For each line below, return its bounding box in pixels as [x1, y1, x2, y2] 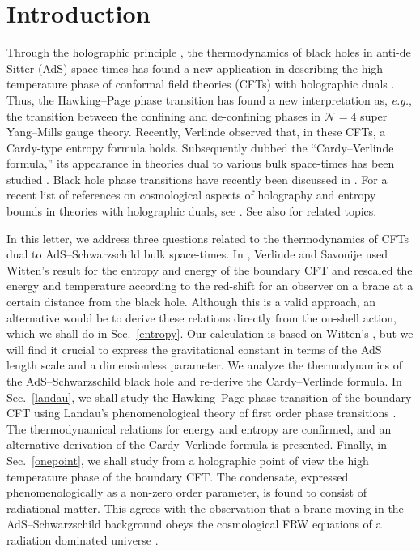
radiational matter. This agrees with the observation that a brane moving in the [6, 499, 404, 516]
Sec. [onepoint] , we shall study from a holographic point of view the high [6, 451, 369, 468]
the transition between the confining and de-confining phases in [6, 107, 321, 124]
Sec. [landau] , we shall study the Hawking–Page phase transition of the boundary [6, 388, 412, 405]
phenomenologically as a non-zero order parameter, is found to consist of [6, 484, 367, 501]
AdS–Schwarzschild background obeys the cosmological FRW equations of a [6, 515, 382, 532]
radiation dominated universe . [6, 531, 159, 548]
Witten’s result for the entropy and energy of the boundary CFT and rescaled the [6, 261, 413, 278]
